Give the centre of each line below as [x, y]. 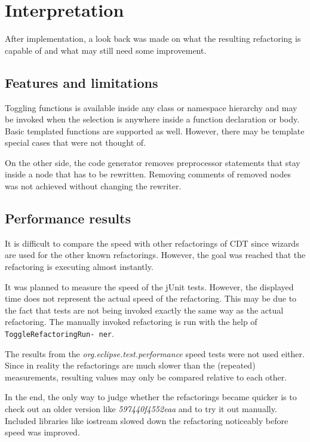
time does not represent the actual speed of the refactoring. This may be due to [151, 298]
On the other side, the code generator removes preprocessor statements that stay [153, 162]
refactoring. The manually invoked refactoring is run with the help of [131, 322]
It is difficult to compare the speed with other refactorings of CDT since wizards [152, 243]
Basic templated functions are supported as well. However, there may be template [155, 131]
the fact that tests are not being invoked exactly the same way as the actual [144, 310]
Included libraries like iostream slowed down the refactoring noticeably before [147, 420]
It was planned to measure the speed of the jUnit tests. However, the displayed [149, 286]
